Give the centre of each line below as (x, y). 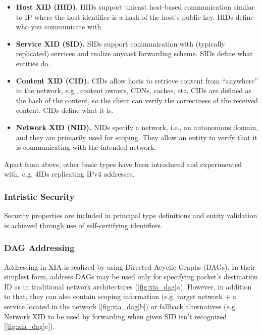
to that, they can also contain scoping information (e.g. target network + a (120, 296)
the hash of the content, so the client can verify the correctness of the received (137, 100)
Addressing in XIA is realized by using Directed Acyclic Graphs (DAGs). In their (130, 266)
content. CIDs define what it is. (65, 110)
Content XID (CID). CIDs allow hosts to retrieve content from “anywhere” (137, 80)
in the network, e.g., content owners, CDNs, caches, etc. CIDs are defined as (134, 90)
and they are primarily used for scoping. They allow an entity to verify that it (137, 137)
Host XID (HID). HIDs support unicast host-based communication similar (135, 7)
